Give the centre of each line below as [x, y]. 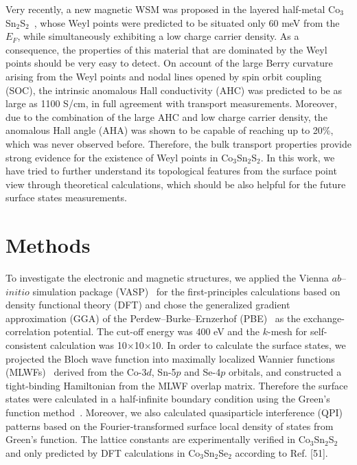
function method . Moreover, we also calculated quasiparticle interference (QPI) [174, 412]
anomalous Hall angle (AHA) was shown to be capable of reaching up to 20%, [170, 130]
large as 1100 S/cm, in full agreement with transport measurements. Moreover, [171, 103]
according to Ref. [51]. [281, 452]
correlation [28, 331]
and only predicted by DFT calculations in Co [103, 452]
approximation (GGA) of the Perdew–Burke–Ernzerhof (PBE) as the [153, 318]
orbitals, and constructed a [285, 372]
